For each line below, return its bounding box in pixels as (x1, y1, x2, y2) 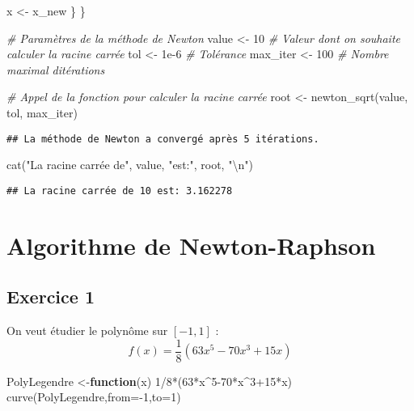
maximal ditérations (6, 61, 105, 78)
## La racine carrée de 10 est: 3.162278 (6, 184, 233, 197)
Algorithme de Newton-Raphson (6, 228, 376, 261)
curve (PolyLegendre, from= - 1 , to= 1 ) (6, 388, 181, 405)
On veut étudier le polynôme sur (6, 322, 168, 339)
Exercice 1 (6, 284, 95, 309)
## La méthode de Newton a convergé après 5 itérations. (6, 133, 319, 145)
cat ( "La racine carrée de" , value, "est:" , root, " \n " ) (6, 156, 253, 173)
